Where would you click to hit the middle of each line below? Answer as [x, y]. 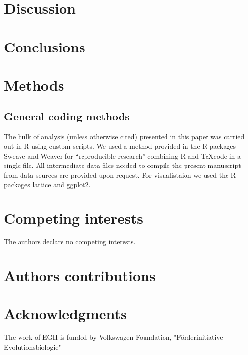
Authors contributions [80, 275]
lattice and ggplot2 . [62, 184]
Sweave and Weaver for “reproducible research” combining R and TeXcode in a [123, 155]
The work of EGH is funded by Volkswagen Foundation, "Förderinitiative [114, 337]
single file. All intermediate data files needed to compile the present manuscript [123, 165]
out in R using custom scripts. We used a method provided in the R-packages [120, 146]
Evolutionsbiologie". [33, 346]
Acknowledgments [65, 314]
